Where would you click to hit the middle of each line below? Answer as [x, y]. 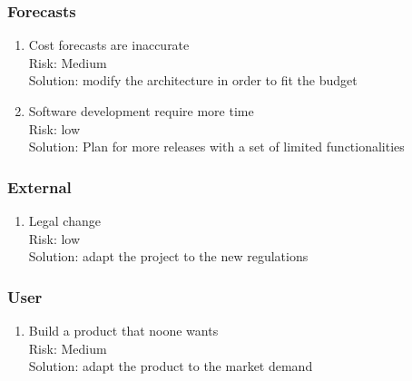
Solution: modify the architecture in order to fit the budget [193, 80]
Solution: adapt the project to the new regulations [168, 256]
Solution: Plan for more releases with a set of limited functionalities [216, 147]
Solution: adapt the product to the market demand [171, 366]
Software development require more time [141, 111]
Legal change [64, 220]
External [39, 186]
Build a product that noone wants [123, 330]
